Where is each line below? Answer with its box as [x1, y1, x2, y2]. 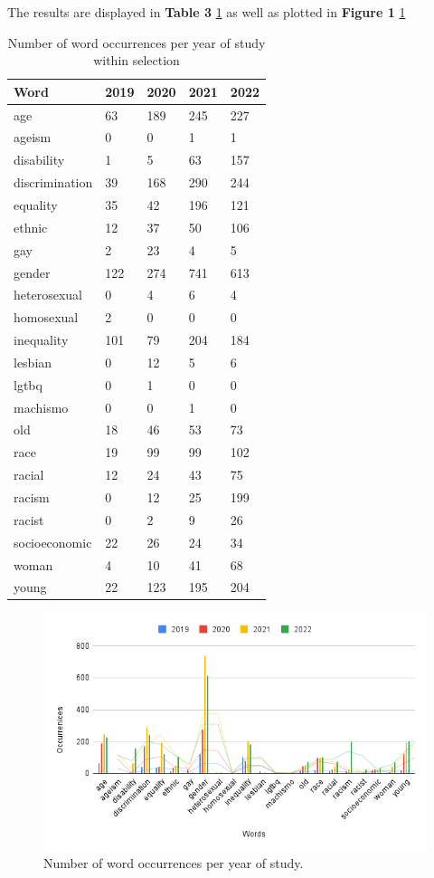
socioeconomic [14, 532, 92, 551]
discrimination [14, 173, 93, 192]
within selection [93, 51, 180, 70]
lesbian [14, 352, 52, 371]
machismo [14, 397, 69, 416]
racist [14, 510, 44, 529]
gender [14, 262, 51, 282]
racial [14, 465, 44, 484]
